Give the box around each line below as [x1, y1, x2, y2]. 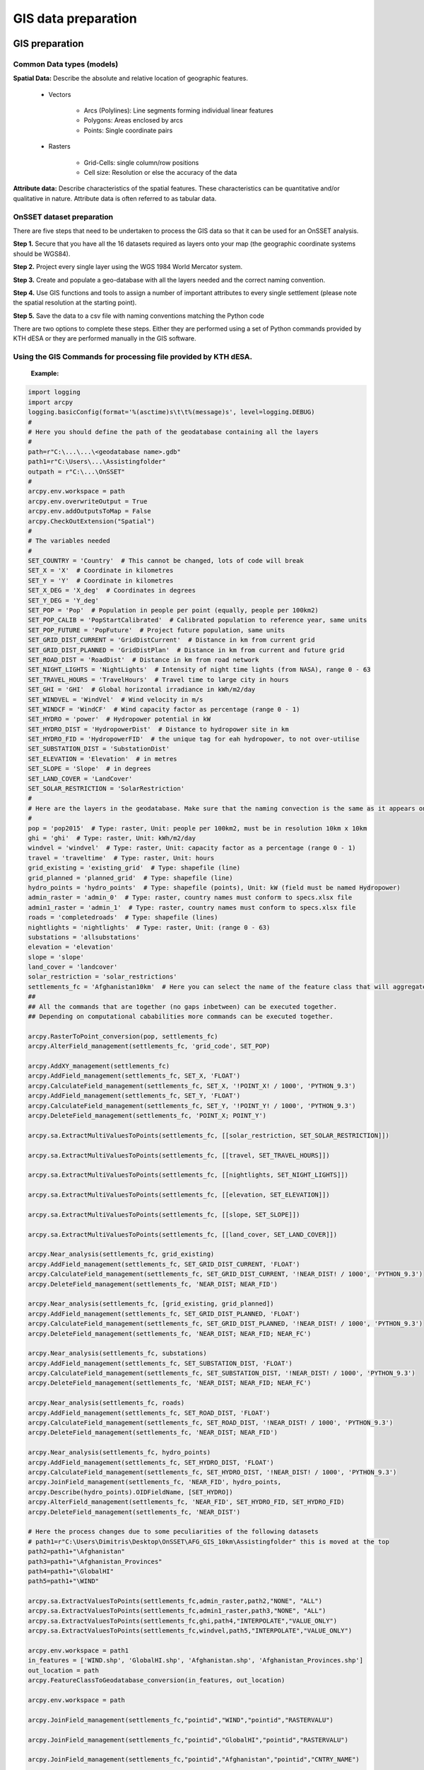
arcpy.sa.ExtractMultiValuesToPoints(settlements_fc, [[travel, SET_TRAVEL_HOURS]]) [28, 1151, 330, 1159]
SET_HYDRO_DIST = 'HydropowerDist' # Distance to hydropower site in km [28, 725, 289, 733]
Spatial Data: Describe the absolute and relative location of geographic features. [13, 74, 249, 83]
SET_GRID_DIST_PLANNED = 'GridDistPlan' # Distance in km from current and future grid [28, 646, 346, 654]
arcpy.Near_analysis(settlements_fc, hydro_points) [28, 1449, 211, 1456]
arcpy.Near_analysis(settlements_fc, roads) [28, 1399, 185, 1407]
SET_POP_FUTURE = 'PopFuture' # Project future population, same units [28, 626, 285, 634]
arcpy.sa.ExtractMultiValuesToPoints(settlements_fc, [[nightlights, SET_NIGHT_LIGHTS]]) [28, 1171, 349, 1179]
